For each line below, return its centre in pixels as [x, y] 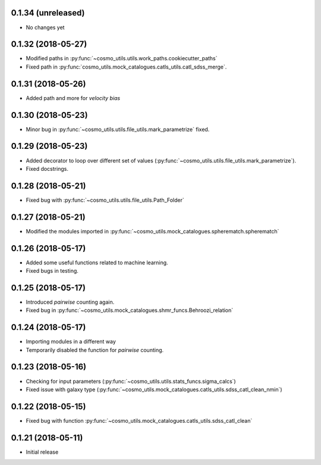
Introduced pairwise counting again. [70, 302]
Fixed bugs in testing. [52, 271]
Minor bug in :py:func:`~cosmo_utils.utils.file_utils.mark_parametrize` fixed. [118, 129]
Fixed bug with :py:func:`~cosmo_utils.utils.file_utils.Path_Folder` [105, 200]
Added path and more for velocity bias [73, 98]
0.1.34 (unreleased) [48, 13]
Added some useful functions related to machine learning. [97, 263]
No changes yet [45, 27]
